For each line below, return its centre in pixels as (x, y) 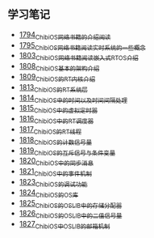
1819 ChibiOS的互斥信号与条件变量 (67, 151)
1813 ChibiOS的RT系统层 (53, 88)
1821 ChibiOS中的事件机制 (55, 172)
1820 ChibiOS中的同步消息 (56, 162)
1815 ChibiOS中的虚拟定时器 (58, 109)
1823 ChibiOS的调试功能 (53, 183)
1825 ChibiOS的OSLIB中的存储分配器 (71, 204)
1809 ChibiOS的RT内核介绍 (57, 78)
